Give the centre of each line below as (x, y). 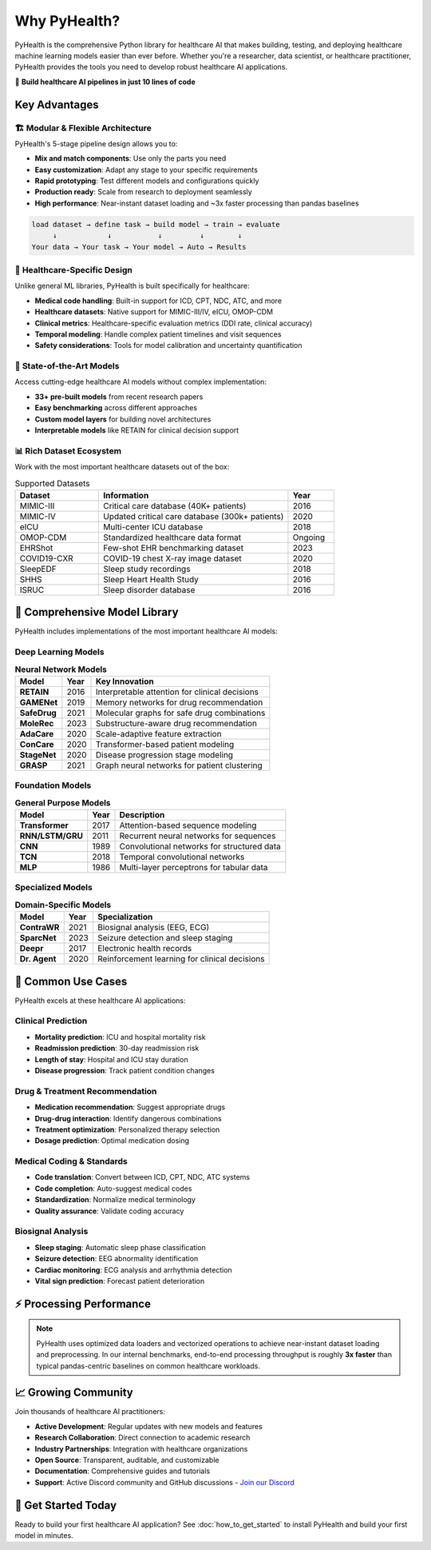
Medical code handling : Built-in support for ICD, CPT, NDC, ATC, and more (158, 301)
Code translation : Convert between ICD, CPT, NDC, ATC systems (142, 1177)
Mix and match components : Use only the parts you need (130, 158)
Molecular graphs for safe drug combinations (181, 713)
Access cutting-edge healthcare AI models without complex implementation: (141, 382)
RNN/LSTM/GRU (51, 836)
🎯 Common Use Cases (71, 981)
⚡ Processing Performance (83, 1304)
